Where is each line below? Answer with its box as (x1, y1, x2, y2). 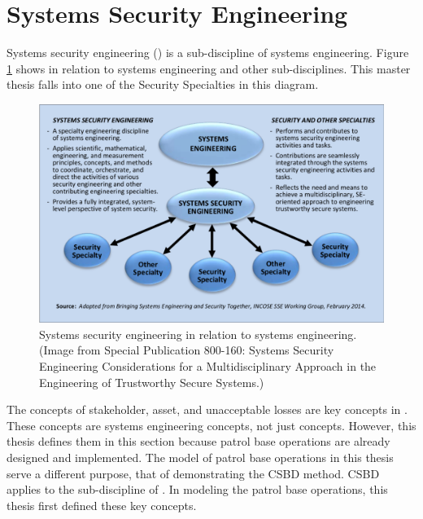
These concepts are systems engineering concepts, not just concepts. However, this (7, 416, 416, 433)
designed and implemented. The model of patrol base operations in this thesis (7, 448, 394, 465)
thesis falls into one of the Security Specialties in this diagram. (7, 76, 319, 93)
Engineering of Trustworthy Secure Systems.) (39, 373, 264, 390)
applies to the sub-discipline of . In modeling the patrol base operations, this (7, 481, 388, 498)
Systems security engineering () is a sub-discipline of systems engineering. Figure (7, 44, 409, 61)
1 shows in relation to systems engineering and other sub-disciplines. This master (7, 59, 411, 77)
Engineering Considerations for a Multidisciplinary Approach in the (39, 358, 377, 374)
